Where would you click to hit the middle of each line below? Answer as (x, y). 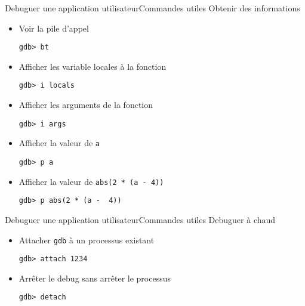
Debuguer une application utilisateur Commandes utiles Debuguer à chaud (140, 219)
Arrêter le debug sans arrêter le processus (95, 278)
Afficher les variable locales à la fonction (93, 66)
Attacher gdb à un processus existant (87, 239)
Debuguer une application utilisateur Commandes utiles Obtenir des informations (152, 8)
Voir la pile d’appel (54, 28)
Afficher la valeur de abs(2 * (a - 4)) (91, 181)
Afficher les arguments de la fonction (86, 105)
